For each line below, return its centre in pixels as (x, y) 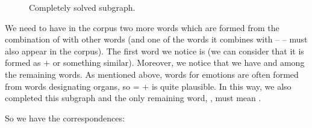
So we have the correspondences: (65, 118)
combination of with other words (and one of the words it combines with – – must (156, 39)
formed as (23, 63)
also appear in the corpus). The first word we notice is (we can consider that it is (154, 51)
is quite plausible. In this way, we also (221, 86)
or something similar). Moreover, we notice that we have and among (179, 63)
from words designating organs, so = (72, 86)
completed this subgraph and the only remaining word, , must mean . (133, 98)
